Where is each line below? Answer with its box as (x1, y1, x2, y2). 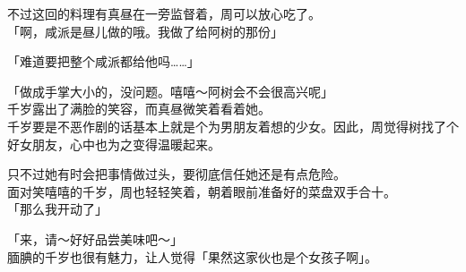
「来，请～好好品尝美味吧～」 (7, 229, 183, 248)
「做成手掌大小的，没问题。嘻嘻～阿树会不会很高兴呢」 (7, 81, 333, 100)
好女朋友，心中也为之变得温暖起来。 (7, 134, 220, 153)
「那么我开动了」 (7, 200, 108, 218)
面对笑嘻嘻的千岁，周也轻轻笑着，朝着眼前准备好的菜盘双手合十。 (7, 182, 396, 200)
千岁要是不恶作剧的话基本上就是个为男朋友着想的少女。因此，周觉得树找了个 (7, 116, 459, 135)
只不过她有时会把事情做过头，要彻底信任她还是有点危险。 (7, 165, 346, 183)
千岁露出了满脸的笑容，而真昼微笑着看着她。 (7, 99, 271, 118)
